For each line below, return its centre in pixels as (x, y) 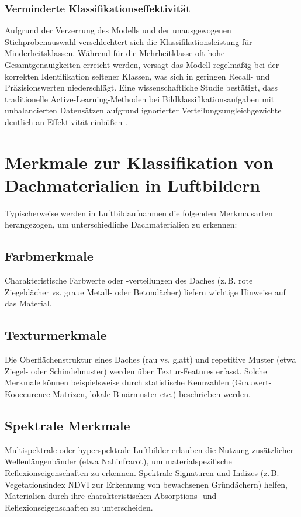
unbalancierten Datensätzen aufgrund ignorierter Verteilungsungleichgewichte (143, 110)
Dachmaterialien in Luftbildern (133, 185)
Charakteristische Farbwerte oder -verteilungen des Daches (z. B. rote (129, 280)
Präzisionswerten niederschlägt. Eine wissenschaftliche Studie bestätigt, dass (141, 87)
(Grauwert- (252, 382)
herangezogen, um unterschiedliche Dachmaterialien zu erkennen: (121, 224)
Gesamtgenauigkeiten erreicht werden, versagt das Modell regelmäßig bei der (142, 64)
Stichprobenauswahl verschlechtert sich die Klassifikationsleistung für (129, 41)
